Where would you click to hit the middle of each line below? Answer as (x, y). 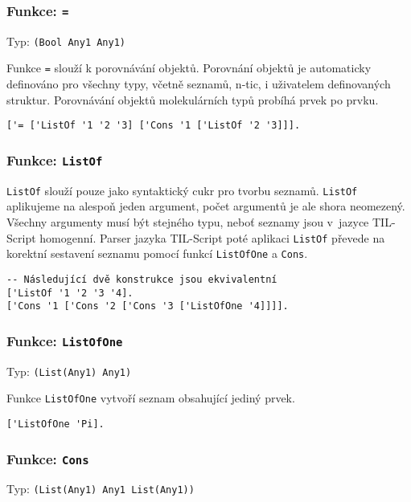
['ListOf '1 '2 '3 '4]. (70, 293)
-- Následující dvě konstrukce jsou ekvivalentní (142, 279)
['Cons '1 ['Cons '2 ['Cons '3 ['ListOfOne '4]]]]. (148, 306)
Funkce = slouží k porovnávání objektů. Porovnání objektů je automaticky (189, 68)
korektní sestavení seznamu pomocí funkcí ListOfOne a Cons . (157, 253)
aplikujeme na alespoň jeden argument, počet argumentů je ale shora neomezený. (206, 206)
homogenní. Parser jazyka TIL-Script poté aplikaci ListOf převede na (212, 237)
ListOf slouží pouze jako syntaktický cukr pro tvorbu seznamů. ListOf (182, 190)
